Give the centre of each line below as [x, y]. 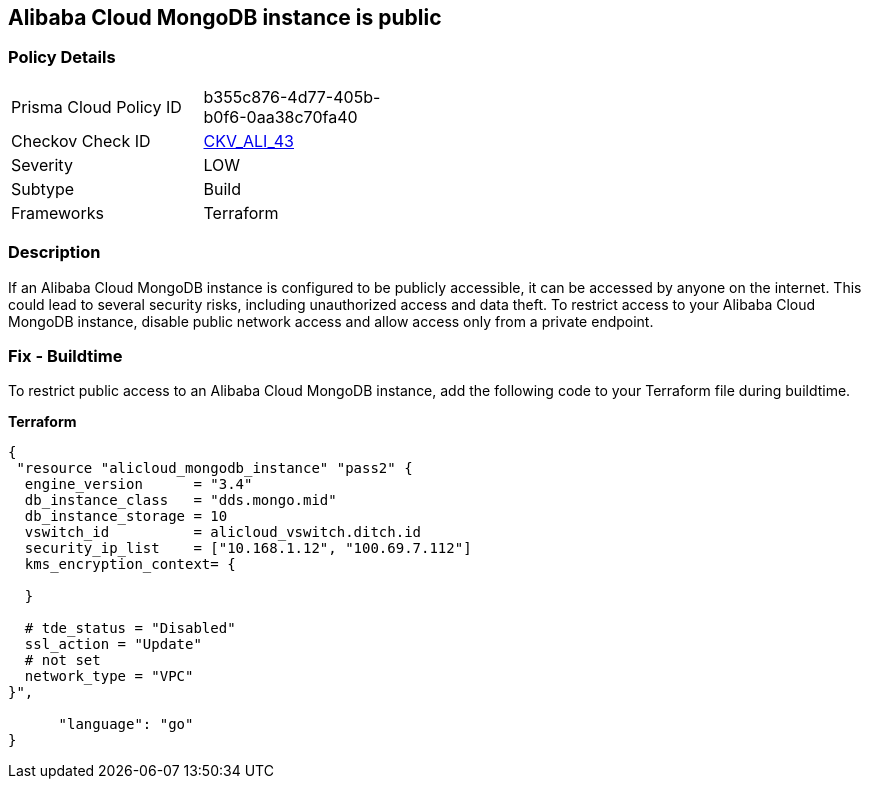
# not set [62, 660]
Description [54, 252]
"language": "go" [126, 724]
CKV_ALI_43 [248, 140]
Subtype [43, 188]
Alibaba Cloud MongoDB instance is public [225, 17]
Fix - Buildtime [65, 355]
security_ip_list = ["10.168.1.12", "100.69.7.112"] [248, 548]
